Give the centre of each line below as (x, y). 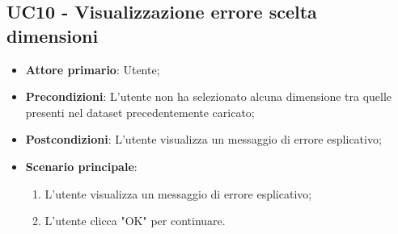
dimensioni (53, 35)
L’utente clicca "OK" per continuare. (135, 221)
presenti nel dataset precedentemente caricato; (140, 112)
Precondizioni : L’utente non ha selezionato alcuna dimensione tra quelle (209, 96)
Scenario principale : (81, 166)
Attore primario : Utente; (93, 69)
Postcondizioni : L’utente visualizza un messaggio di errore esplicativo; (203, 139)
